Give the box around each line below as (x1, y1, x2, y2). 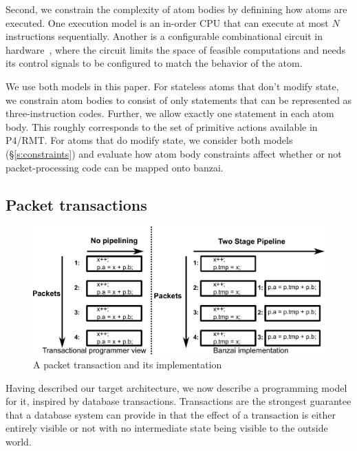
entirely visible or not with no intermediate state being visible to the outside (6, 421, 328, 435)
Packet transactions (6, 193, 147, 215)
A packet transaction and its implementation (33, 357, 222, 372)
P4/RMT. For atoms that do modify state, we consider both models (6, 133, 293, 147)
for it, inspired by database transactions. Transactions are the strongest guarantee (6, 394, 351, 408)
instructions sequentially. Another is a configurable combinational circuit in (6, 29, 323, 43)
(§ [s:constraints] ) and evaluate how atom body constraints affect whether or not (6, 146, 342, 160)
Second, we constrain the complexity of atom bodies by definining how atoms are (6, 2, 347, 16)
